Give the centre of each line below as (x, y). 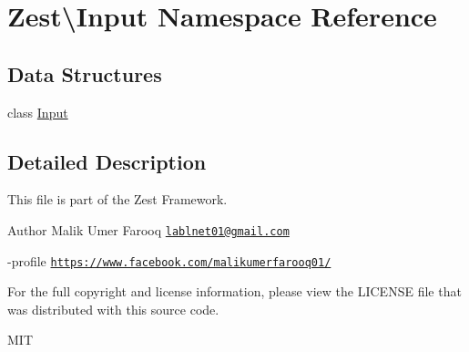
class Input (38, 112)
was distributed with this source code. (113, 309)
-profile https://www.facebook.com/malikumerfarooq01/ (169, 260)
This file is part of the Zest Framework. (117, 199)
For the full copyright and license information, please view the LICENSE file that (234, 291)
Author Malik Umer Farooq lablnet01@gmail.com (148, 229)
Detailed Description (107, 161)
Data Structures (85, 73)
